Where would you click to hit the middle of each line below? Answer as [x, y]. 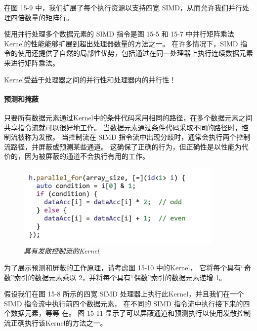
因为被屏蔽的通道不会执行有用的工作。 [87, 156]
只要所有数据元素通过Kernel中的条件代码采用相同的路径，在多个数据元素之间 [128, 117]
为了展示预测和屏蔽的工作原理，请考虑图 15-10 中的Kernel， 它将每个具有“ [124, 267]
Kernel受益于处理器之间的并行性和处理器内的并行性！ [90, 79]
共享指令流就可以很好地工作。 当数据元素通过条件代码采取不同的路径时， [123, 127]
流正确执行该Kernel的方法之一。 [56, 322]
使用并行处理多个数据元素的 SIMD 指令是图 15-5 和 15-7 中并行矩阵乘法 [119, 34]
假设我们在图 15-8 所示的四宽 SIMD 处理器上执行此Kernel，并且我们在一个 [124, 294]
